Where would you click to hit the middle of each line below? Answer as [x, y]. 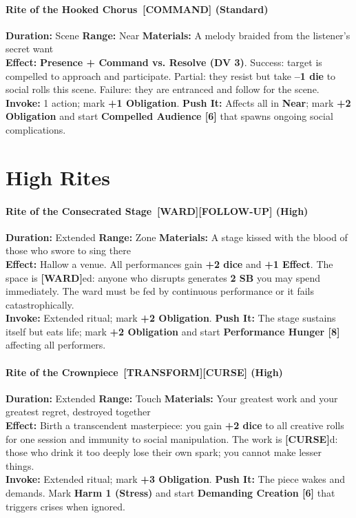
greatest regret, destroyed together [78, 412]
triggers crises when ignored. [65, 506]
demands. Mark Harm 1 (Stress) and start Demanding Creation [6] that [170, 493]
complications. [36, 129]
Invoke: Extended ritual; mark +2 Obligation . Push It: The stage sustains [171, 318]
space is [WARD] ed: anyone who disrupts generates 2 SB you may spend [163, 277]
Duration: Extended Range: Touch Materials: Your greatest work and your [172, 398]
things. [20, 465]
